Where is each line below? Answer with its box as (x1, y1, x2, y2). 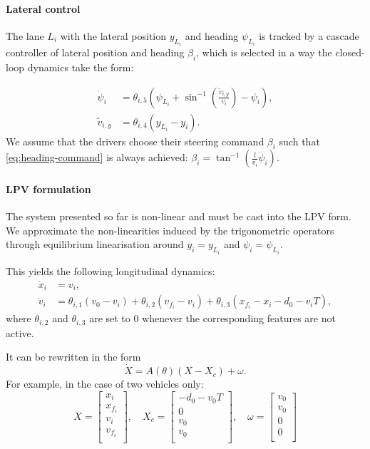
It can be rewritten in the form (6, 349, 141, 364)
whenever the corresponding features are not (142, 311, 336, 326)
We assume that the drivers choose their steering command (6, 133, 264, 148)
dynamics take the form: (27, 60, 134, 75)
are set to (89, 311, 130, 326)
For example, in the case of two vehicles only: (6, 376, 204, 391)
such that (279, 133, 320, 148)
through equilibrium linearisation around (6, 237, 184, 252)
